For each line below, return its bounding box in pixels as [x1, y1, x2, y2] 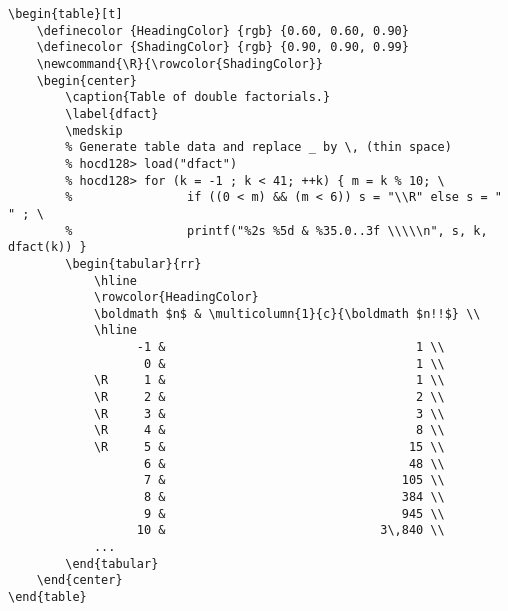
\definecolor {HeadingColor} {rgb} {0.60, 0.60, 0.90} [36, 23, 409, 38]
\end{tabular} [65, 556, 159, 571]
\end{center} [36, 573, 123, 588]
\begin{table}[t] [8, 7, 123, 21]
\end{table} [8, 589, 87, 604]
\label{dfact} [65, 106, 159, 121]
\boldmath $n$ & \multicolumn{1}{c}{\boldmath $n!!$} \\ [93, 306, 481, 321]
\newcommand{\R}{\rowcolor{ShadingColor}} [36, 56, 323, 71]
